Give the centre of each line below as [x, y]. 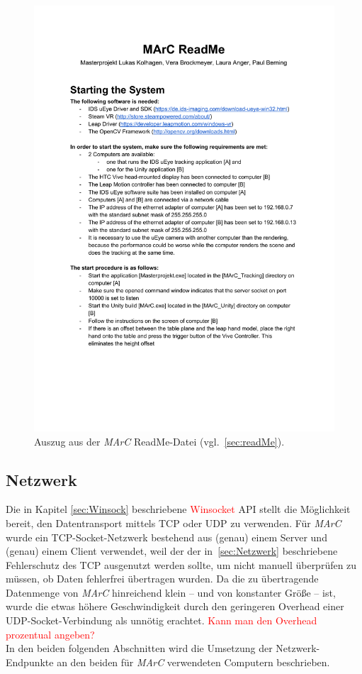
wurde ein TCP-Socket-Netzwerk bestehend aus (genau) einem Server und [166, 537]
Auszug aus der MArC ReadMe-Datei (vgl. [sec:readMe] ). [159, 441]
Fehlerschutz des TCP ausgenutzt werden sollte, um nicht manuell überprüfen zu [181, 564]
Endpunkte [30, 662]
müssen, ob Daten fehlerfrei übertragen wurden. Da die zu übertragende [162, 579]
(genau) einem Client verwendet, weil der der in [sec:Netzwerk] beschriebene [172, 551]
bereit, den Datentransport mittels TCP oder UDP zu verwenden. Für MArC [174, 523]
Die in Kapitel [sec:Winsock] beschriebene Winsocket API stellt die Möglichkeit [178, 509]
